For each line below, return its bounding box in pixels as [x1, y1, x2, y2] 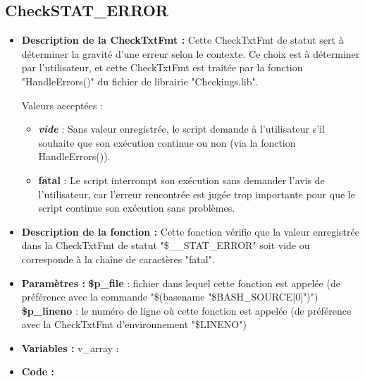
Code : [21, 364, 55, 379]
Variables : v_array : [21, 340, 119, 355]
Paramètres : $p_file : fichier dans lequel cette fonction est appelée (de [21, 275, 340, 290]
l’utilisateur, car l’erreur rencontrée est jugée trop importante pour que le [38, 186, 355, 201]
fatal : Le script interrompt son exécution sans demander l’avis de [38, 172, 325, 187]
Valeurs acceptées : [21, 97, 104, 112]
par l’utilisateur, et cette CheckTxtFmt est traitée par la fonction [21, 60, 303, 75]
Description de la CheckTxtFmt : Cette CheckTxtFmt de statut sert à [21, 32, 344, 47]
